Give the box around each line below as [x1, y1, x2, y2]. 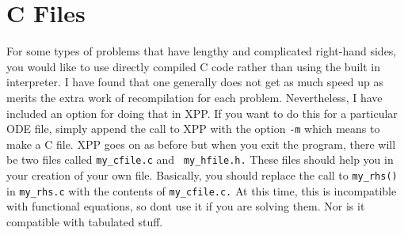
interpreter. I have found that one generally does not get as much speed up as [6, 74, 384, 90]
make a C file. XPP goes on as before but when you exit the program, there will [6, 135, 396, 152]
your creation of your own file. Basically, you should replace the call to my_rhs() [6, 167, 398, 183]
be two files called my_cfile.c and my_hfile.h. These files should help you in [6, 151, 394, 168]
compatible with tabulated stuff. [6, 213, 163, 229]
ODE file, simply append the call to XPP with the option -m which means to [6, 120, 380, 137]
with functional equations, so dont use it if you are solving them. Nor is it [6, 198, 365, 214]
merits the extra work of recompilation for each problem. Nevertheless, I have [6, 89, 383, 105]
